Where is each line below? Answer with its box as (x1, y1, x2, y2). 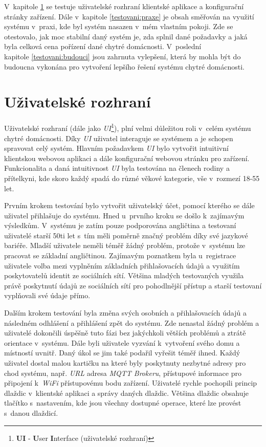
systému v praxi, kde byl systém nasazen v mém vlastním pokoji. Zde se (4, 21, 233, 32)
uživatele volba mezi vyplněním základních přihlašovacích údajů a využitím (4, 260, 240, 271)
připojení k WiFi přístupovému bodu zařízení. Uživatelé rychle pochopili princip (4, 377, 257, 388)
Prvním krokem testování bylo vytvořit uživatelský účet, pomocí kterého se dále (4, 200, 255, 211)
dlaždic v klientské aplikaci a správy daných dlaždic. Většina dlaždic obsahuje (4, 387, 249, 398)
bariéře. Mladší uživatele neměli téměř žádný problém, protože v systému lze (4, 240, 246, 251)
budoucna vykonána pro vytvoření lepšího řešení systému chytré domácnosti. (4, 61, 245, 72)
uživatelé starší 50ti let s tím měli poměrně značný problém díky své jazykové (4, 230, 248, 240)
